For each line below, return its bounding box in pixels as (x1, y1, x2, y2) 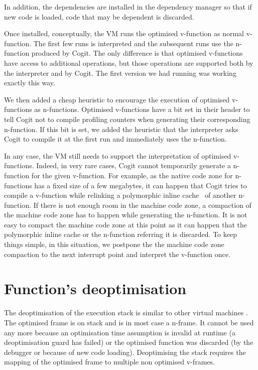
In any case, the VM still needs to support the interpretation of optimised (4, 150, 231, 161)
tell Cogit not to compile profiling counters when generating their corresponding (4, 113, 250, 124)
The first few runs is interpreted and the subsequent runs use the (33, 38, 233, 48)
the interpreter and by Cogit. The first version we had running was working (4, 67, 236, 78)
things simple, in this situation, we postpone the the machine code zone (4, 239, 224, 250)
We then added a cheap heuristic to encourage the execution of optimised (4, 94, 230, 104)
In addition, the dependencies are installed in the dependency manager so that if (4, 2, 252, 12)
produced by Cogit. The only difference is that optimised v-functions (31, 48, 243, 58)
